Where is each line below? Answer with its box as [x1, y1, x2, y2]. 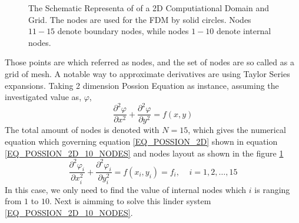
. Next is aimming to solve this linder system [49, 195, 211, 207]
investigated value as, [5, 91, 82, 103]
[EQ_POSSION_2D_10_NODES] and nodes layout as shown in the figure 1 [5, 147, 284, 159]
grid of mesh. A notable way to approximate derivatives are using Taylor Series [5, 67, 290, 79]
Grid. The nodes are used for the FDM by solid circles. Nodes [28, 13, 251, 25]
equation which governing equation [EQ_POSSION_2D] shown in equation [5, 135, 278, 147]
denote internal [216, 25, 271, 37]
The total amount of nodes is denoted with [5, 124, 160, 136]
